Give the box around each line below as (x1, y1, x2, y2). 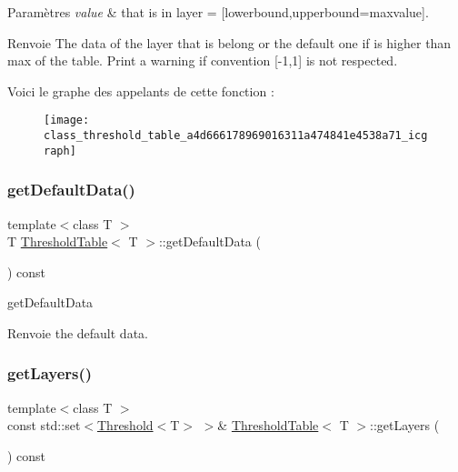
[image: (44, 114, 90, 127)
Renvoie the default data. (7, 323, 148, 342)
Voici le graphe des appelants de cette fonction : (7, 81, 274, 100)
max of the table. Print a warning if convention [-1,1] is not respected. (7, 51, 398, 70)
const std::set (7, 416, 81, 435)
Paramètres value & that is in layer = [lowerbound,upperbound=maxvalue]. (7, 3, 429, 21)
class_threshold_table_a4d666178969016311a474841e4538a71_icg (44, 129, 428, 143)
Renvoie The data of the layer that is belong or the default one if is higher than (7, 33, 452, 52)
